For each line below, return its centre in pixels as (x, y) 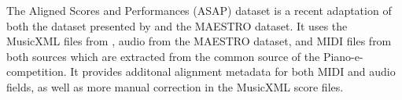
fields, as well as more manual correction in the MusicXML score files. (175, 86)
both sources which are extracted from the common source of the (163, 56)
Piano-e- (343, 56)
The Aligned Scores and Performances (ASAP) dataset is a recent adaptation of (199, 10)
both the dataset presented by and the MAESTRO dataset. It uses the (177, 25)
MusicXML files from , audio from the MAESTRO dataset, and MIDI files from (199, 41)
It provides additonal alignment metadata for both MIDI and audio (233, 71)
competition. (37, 71)
